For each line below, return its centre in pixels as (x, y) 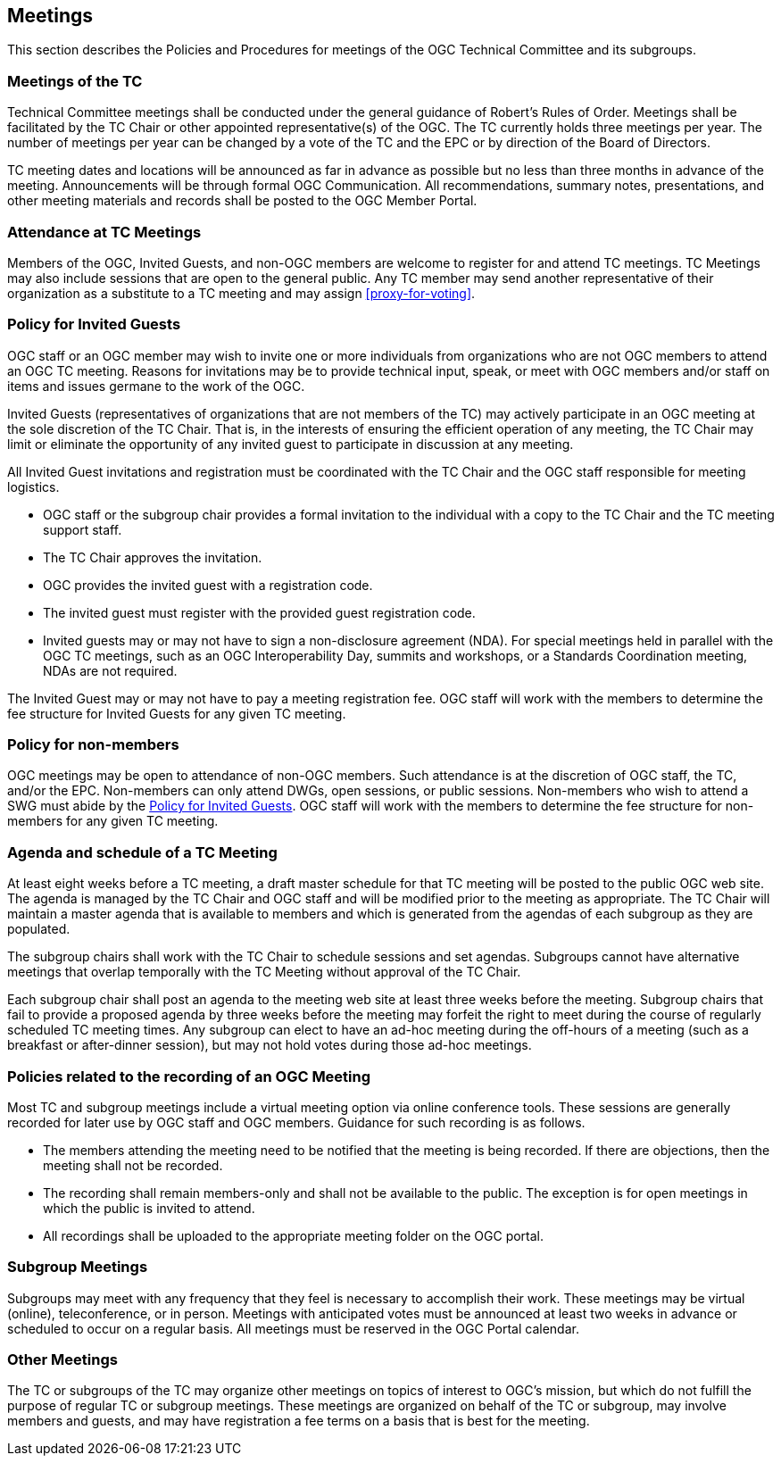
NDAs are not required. (110, 670)
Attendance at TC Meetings (104, 232)
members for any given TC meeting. (113, 821)
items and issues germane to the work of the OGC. (156, 386)
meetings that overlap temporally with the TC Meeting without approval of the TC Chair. (264, 972)
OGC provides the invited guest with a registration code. (208, 585)
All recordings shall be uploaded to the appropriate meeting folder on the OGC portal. (294, 1235)
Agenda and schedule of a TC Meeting (142, 852)
